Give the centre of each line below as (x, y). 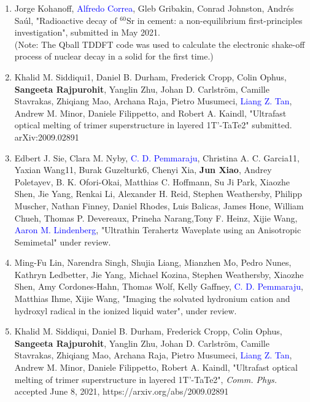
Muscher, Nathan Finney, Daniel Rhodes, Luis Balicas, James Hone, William (159, 205)
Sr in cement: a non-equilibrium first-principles (214, 20)
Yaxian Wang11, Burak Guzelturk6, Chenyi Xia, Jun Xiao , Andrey (143, 170)
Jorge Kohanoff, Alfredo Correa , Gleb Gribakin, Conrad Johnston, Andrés (154, 8)
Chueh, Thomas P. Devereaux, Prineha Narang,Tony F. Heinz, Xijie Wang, (156, 218)
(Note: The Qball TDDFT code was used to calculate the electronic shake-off (160, 44)
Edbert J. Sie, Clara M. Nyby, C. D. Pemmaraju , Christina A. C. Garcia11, (157, 157)
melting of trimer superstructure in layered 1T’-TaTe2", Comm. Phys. (146, 379)
